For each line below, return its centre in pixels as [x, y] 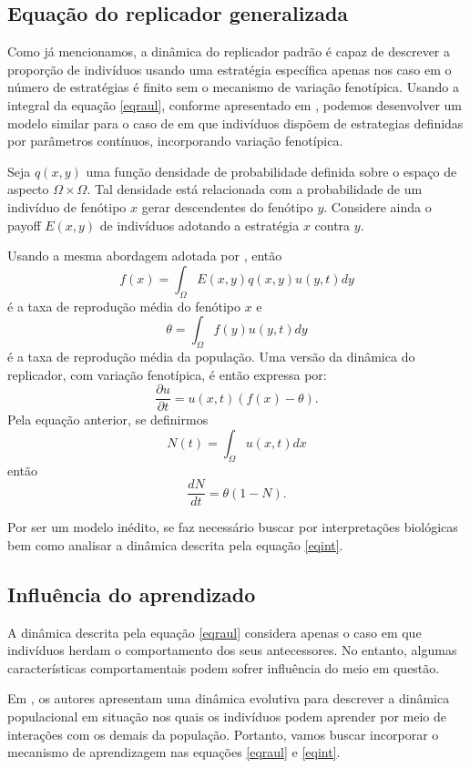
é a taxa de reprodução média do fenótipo [124, 306]
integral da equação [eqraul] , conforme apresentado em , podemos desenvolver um [235, 104]
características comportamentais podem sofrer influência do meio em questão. [224, 667]
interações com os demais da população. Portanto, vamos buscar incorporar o [223, 734]
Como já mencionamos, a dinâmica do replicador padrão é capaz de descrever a [229, 51]
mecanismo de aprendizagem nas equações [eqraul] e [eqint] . [174, 752]
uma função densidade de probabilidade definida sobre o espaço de [271, 171]
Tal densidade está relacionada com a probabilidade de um [258, 189]
